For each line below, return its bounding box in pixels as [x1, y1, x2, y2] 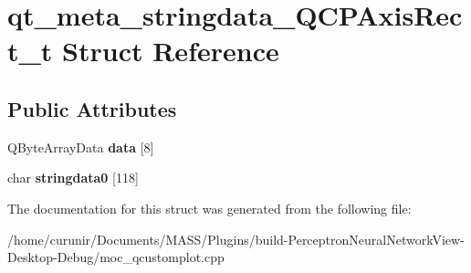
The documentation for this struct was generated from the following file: [7, 198, 412, 217]
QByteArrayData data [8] [7, 137, 154, 156]
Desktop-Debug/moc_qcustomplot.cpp [7, 247, 225, 267]
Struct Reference [62, 32, 279, 69]
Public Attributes [7, 94, 177, 122]
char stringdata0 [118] [7, 168, 139, 187]
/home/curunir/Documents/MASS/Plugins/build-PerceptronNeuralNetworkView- [7, 229, 465, 248]
